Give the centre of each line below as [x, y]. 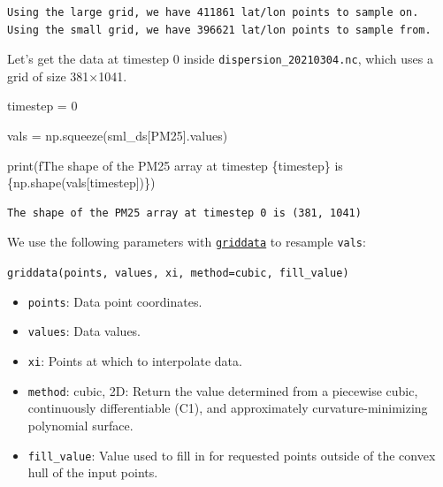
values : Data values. [84, 331]
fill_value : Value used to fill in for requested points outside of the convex [232, 455]
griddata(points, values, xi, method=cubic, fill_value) [178, 274]
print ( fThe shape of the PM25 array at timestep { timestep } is [175, 165]
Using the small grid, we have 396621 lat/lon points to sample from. [219, 30]
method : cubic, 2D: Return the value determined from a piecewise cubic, [223, 390]
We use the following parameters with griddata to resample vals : [187, 242]
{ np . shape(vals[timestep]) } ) [81, 183]
